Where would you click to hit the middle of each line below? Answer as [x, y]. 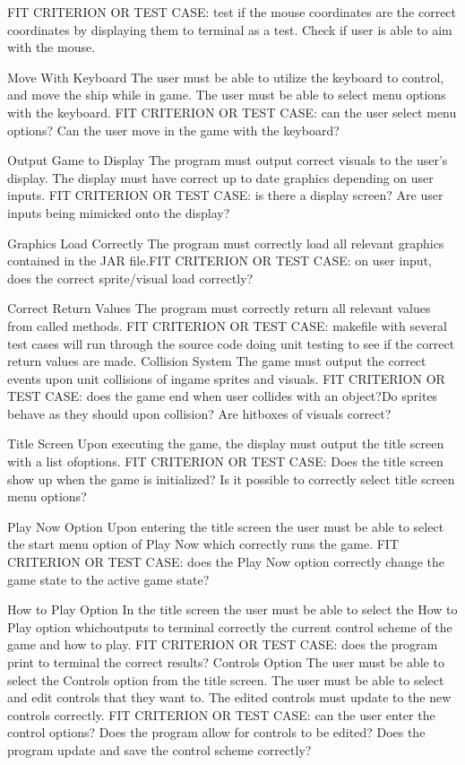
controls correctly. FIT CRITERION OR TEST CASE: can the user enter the [221, 714]
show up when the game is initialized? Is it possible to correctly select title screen [231, 478]
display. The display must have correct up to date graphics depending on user [220, 177]
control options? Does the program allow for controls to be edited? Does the [216, 732]
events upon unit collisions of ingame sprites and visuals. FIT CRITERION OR [226, 378]
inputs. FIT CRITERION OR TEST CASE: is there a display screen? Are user [225, 195]
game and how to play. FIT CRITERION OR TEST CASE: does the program [223, 644]
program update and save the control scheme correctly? [159, 749]
